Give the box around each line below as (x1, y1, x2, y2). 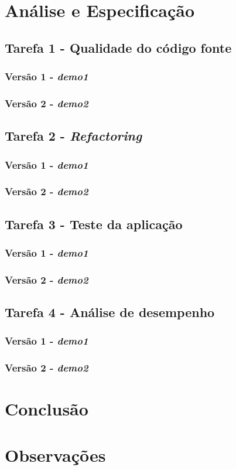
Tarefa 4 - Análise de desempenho (5, 303, 215, 321)
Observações (5, 442, 106, 466)
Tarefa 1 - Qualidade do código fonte (5, 38, 232, 56)
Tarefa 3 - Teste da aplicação (5, 214, 183, 233)
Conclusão (5, 397, 88, 421)
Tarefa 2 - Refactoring (5, 127, 142, 145)
